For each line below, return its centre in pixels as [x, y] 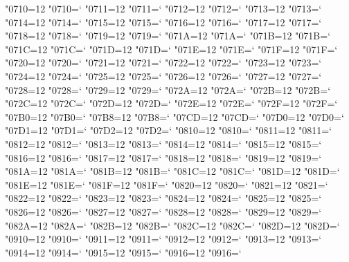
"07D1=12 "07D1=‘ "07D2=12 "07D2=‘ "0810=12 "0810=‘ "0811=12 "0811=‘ [169, 130]
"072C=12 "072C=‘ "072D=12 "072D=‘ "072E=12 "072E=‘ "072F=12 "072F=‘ [171, 103]
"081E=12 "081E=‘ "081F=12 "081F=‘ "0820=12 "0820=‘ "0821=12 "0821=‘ [167, 184]
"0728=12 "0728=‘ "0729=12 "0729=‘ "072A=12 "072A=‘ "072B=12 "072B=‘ [168, 90]
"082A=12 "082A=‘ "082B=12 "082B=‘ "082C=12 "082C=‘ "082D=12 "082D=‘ [172, 225]
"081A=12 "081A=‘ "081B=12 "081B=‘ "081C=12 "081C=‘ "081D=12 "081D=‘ [172, 171]
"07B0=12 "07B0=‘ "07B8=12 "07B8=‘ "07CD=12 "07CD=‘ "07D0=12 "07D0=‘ [174, 116]
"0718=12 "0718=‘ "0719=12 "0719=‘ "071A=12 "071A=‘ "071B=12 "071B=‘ [168, 36]
